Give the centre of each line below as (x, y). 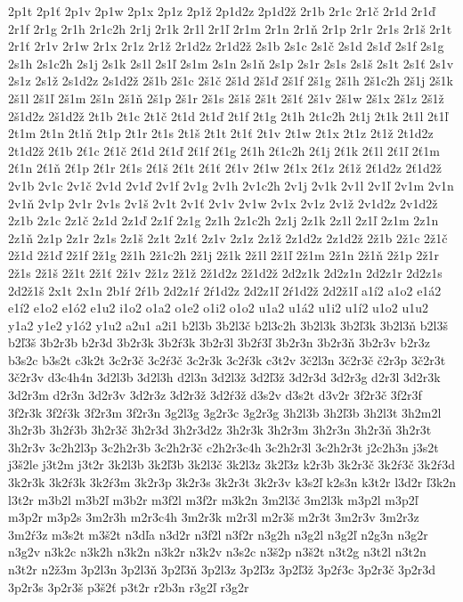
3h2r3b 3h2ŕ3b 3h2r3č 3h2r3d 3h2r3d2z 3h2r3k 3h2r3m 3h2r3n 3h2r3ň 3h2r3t (220, 430)
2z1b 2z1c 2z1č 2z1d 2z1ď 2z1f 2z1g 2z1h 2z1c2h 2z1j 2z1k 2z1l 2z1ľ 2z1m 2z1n (223, 220)
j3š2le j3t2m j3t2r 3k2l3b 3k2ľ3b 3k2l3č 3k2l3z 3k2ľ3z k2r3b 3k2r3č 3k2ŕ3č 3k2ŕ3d (231, 464)
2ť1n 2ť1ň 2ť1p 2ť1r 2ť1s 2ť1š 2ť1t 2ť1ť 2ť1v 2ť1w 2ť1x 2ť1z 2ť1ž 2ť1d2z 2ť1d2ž (225, 168)
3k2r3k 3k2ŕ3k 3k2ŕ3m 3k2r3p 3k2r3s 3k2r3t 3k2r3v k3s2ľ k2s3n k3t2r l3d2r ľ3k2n (232, 482)
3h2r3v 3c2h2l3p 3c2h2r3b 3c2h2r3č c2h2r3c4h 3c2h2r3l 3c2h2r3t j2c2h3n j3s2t (223, 447)
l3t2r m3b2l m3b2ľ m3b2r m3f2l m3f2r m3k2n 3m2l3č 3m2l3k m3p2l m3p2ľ (213, 499)
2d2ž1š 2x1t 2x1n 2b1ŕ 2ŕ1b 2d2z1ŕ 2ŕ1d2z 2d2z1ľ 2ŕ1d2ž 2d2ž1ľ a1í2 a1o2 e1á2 (225, 290)
